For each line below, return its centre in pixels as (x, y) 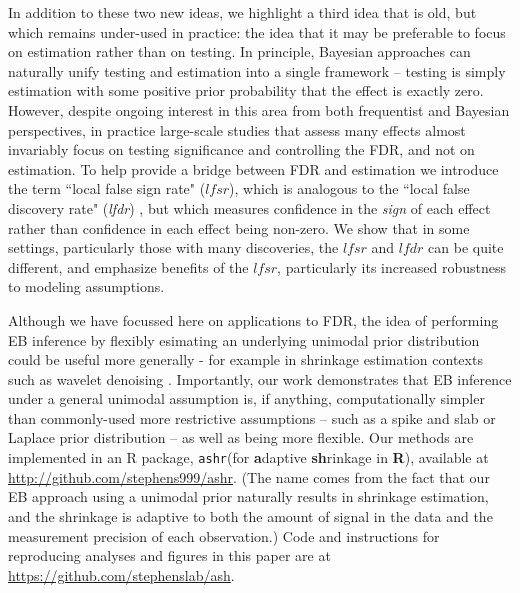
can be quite (466, 247)
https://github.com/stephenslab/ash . (121, 574)
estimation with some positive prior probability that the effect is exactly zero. (246, 90)
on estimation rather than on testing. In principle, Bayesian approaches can (239, 51)
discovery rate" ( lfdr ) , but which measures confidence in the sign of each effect (249, 207)
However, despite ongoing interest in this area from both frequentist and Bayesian (259, 109)
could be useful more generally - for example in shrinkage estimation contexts (245, 359)
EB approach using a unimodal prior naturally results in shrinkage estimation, (248, 496)
